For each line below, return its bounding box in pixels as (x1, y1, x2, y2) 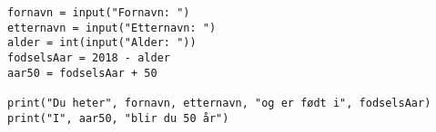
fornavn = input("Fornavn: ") (7, 6, 190, 19)
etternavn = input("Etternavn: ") (7, 21, 217, 34)
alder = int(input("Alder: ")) (7, 36, 197, 50)
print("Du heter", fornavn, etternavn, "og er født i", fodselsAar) (7, 96, 431, 109)
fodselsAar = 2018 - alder (7, 51, 170, 64)
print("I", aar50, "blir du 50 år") (7, 111, 229, 125)
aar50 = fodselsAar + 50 (7, 66, 157, 80)
